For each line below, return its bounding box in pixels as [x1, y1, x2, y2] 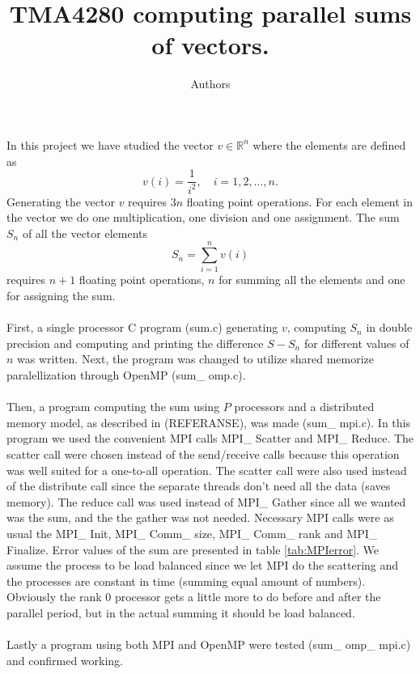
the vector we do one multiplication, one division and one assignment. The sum [6, 209, 400, 226]
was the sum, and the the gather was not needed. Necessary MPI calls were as [6, 509, 394, 526]
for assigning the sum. [6, 287, 116, 303]
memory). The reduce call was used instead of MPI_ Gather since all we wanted [6, 493, 406, 510]
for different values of [303, 334, 409, 351]
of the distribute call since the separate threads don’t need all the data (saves [6, 477, 391, 494]
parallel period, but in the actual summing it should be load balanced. [6, 604, 355, 621]
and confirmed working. [6, 651, 123, 668]
